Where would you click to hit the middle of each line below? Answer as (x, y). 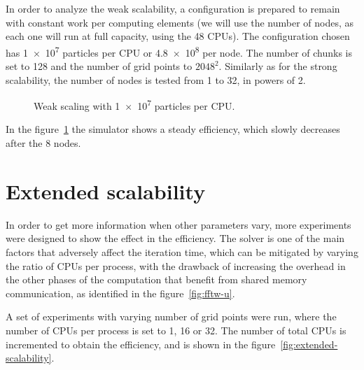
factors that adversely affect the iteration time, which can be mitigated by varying (182, 251)
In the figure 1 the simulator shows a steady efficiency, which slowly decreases (173, 129)
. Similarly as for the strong (278, 66)
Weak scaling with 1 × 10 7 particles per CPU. (134, 105)
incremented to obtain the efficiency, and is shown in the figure (141, 344)
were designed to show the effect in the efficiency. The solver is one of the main (175, 238)
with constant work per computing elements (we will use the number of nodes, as (180, 22)
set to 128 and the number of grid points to (99, 66)
